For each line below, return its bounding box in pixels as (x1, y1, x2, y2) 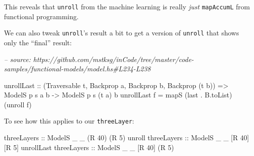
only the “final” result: (4, 37, 72, 47)
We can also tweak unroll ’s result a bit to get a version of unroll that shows (4, 28, 239, 38)
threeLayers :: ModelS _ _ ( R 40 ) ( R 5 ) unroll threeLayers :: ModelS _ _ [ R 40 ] (4, 132, 249, 143)
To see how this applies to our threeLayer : (4, 116, 134, 126)
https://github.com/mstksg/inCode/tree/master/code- (33, 54, 194, 64)
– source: (4, 54, 31, 64)
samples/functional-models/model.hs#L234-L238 (4, 63, 151, 74)
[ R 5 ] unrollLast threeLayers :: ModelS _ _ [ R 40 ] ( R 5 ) (4, 142, 174, 152)
